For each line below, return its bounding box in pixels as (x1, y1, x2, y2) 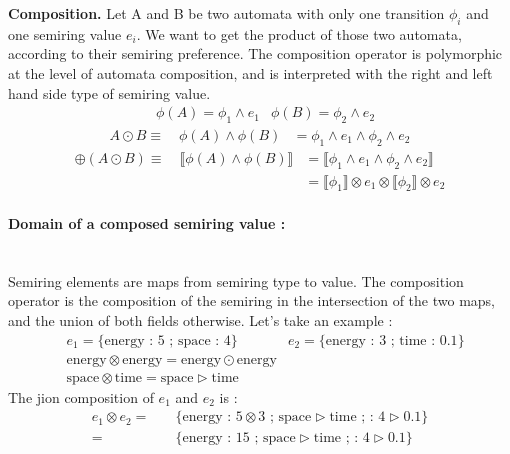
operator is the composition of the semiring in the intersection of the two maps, (8, 290, 496, 311)
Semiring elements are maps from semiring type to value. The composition (8, 270, 464, 291)
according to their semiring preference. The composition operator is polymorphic (8, 43, 503, 64)
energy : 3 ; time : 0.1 (325, 333, 458, 348)
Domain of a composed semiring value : (8, 213, 286, 234)
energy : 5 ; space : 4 (104, 333, 231, 348)
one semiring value (8, 23, 122, 44)
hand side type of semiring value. (8, 82, 211, 103)
